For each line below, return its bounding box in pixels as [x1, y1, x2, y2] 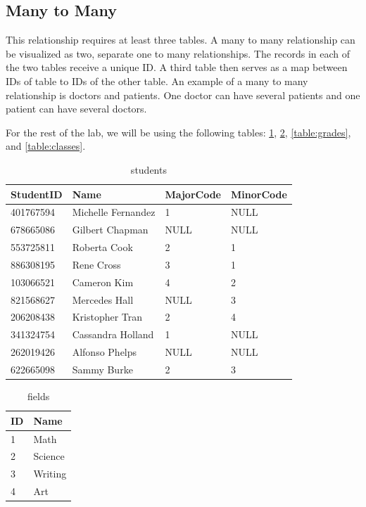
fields [27, 389, 50, 404]
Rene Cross [72, 257, 121, 271]
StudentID [11, 186, 63, 201]
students [130, 162, 167, 177]
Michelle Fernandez [72, 205, 156, 219]
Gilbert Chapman [72, 222, 149, 237]
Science [33, 449, 65, 463]
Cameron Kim [72, 274, 134, 289]
